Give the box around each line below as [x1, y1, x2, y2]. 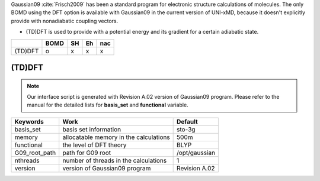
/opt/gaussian [177, 148, 216, 157]
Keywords [14, 117, 44, 125]
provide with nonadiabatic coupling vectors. [11, 17, 119, 24]
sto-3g [177, 125, 196, 133]
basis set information [62, 125, 121, 133]
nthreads [14, 156, 40, 164]
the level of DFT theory [62, 141, 127, 149]
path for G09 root [62, 148, 111, 157]
